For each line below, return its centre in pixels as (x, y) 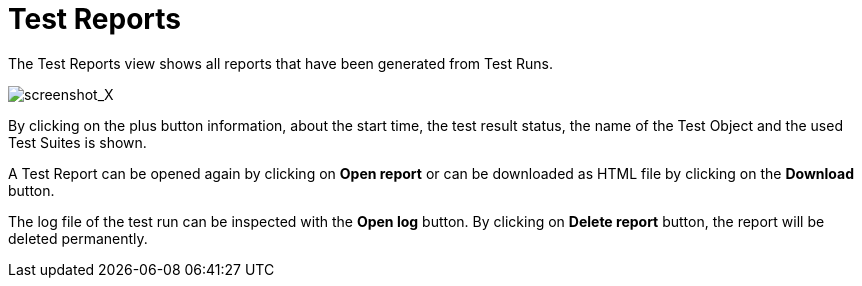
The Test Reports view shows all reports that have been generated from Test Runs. (280, 63)
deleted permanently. (78, 238)
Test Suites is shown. (77, 142)
